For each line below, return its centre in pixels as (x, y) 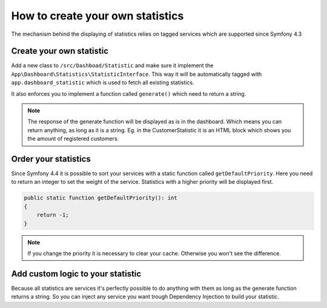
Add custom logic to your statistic (76, 274)
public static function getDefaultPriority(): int (101, 198)
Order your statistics (51, 159)
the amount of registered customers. (73, 139)
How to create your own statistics (97, 16)
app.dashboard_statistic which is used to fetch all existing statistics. (103, 82)
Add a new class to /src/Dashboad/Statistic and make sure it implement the (112, 65)
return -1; (53, 215)
